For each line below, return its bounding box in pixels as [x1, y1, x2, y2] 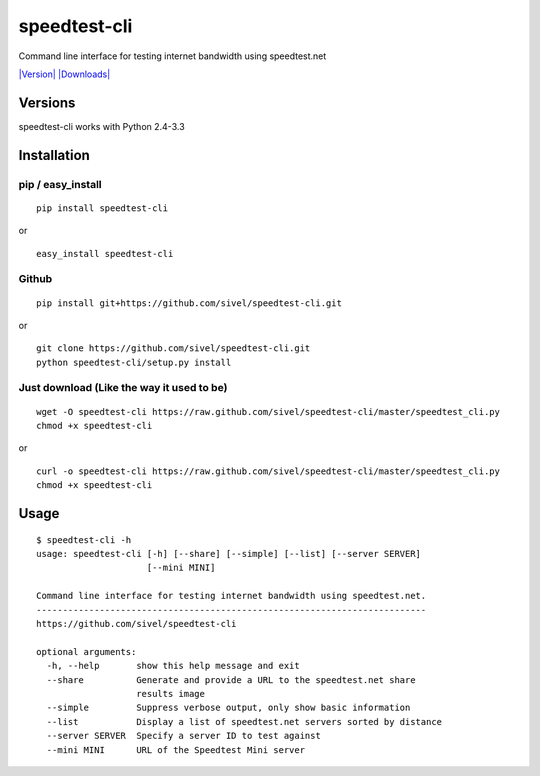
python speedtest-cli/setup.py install [36, 356, 232, 368]
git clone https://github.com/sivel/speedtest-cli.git [36, 343, 311, 354]
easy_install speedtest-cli [36, 248, 174, 259]
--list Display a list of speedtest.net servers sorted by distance [46, 716, 443, 727]
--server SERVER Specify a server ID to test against [46, 730, 322, 742]
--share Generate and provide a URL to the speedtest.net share [46, 674, 416, 685]
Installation [18, 146, 90, 164]
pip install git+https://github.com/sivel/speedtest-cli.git [36, 297, 342, 309]
